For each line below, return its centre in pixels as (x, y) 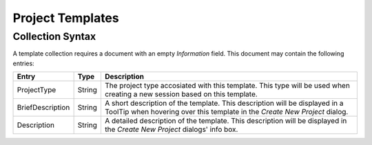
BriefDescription (43, 108)
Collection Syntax (54, 36)
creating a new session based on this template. (181, 94)
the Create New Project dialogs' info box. (171, 129)
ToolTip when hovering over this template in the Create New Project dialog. (226, 112)
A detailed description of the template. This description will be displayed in (226, 121)
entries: (23, 63)
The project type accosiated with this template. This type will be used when (227, 86)
